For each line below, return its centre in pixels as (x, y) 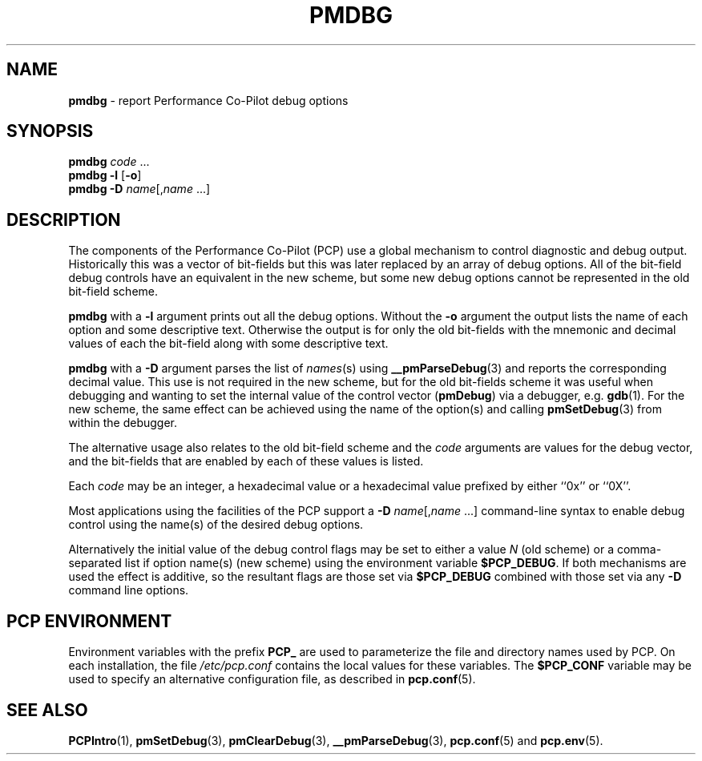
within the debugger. (123, 423)
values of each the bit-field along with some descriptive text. (228, 344)
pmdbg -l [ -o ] (105, 175)
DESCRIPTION (64, 219)
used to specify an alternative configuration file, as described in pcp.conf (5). (272, 679)
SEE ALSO (47, 710)
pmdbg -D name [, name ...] (139, 189)
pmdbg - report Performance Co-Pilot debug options (208, 100)
